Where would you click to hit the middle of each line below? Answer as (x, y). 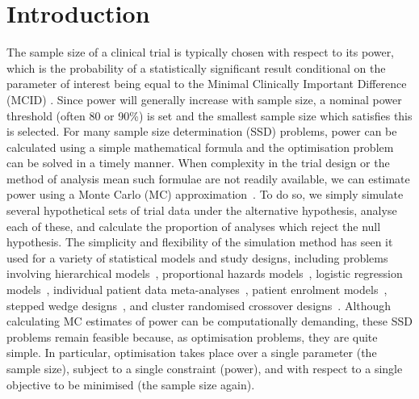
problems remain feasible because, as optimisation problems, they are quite (192, 336)
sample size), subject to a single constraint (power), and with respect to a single (205, 368)
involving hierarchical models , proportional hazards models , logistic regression (205, 273)
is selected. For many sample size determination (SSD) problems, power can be (202, 131)
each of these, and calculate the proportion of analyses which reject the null (194, 226)
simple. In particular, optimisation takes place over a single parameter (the (192, 353)
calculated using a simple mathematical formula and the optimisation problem (200, 147)
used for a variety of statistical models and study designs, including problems (197, 257)
